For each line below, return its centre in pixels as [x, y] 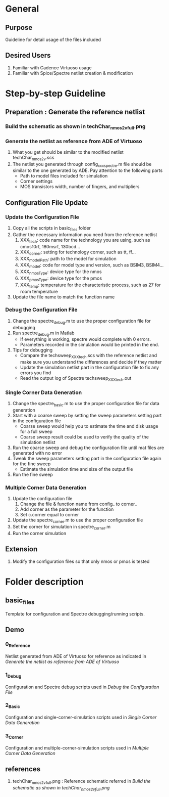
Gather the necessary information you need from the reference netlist [85, 234]
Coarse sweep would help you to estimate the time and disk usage [89, 426]
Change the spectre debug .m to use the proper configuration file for [82, 321]
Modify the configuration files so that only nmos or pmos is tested [81, 561]
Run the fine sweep [33, 475]
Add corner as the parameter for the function [67, 509]
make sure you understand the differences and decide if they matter [91, 362]
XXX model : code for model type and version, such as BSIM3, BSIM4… [92, 266]
